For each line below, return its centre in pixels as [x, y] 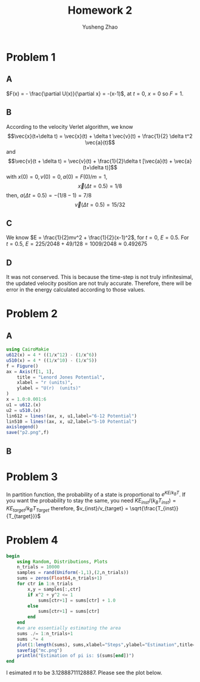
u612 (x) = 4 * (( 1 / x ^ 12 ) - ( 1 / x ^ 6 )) [51, 355]
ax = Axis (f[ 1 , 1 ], [30, 371]
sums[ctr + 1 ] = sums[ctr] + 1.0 [77, 600]
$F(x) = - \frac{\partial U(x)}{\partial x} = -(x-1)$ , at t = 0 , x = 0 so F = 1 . [95, 94]
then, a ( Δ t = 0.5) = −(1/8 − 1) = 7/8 [49, 195]
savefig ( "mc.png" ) [40, 650]
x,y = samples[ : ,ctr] [54, 589]
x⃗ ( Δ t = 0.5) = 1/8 [100, 186]
